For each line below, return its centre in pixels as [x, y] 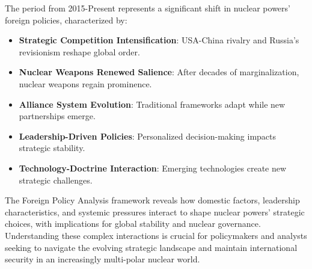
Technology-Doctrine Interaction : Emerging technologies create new [153, 168]
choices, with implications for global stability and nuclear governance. [133, 224]
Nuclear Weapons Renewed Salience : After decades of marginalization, [159, 72]
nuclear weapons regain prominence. [85, 83]
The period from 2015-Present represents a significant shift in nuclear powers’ [148, 8]
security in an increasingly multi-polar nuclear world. [102, 259]
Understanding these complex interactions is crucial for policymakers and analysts [156, 235]
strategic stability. [52, 148]
